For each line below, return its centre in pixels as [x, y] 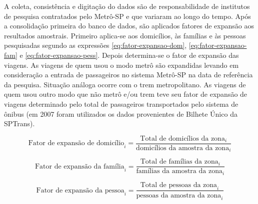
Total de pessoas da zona [179, 185]
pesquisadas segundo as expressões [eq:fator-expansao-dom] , [95, 45]
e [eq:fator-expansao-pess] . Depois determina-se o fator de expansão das [129, 55]
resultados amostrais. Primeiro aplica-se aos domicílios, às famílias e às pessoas [125, 35]
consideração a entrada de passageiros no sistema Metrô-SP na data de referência [128, 75]
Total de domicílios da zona [182, 138]
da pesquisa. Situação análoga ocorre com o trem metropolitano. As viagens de [125, 84]
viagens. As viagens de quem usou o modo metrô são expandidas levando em [121, 65]
